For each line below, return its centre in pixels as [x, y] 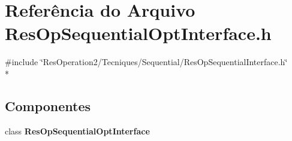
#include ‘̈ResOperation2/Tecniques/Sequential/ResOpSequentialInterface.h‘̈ [146, 62]
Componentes [48, 105]
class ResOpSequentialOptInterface [77, 131]
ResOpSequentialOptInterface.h [138, 33]
